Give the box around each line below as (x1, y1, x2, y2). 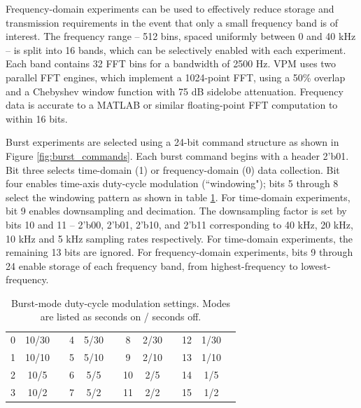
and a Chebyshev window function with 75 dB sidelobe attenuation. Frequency (6, 83, 344, 98)
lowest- (301, 258, 331, 273)
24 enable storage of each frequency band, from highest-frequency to (6, 258, 298, 273)
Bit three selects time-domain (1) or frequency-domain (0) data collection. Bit (6, 162, 340, 177)
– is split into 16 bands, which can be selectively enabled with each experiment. (6, 42, 346, 57)
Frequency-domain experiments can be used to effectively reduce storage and (6, 1, 334, 15)
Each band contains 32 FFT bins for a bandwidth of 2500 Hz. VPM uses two (6, 56, 337, 71)
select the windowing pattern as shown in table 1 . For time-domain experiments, (6, 189, 351, 204)
